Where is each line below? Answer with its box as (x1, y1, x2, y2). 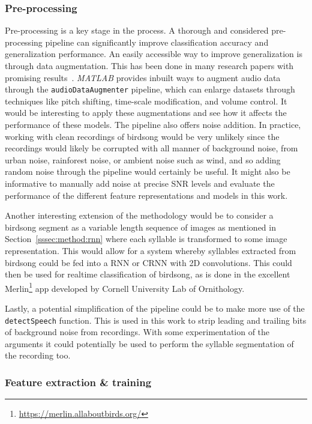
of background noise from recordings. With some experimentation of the (5, 326, 270, 338)
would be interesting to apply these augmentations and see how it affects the (5, 106, 287, 119)
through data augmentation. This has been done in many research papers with (5, 59, 294, 71)
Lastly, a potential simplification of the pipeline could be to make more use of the (5, 302, 305, 314)
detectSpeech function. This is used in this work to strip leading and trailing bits (5, 313, 307, 326)
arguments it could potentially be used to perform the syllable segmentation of (5, 337, 294, 350)
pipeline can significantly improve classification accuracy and (45, 35, 269, 48)
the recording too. (5, 349, 71, 362)
